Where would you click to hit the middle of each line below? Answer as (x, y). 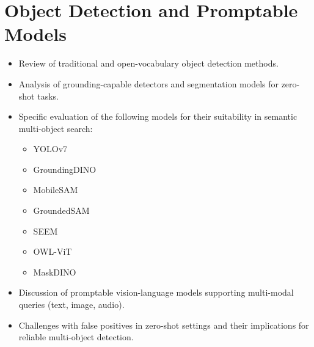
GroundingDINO (65, 169)
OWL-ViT (53, 251)
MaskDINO (55, 272)
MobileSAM (56, 190)
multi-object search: (56, 128)
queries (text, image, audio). (71, 305)
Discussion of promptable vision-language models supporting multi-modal (156, 292)
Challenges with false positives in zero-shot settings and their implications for (164, 325)
